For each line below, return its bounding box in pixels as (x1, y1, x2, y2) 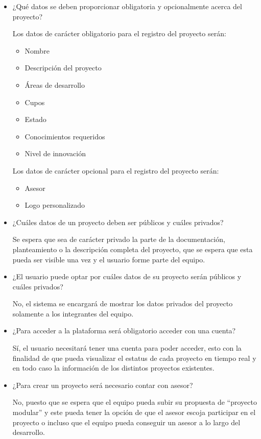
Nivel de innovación (25, 148, 86, 159)
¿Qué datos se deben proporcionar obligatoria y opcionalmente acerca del (12, 1, 242, 11)
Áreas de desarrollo (25, 79, 85, 90)
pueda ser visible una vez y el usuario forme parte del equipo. (12, 254, 205, 264)
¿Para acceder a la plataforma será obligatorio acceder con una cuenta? (12, 325, 236, 336)
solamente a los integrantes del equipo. (12, 308, 134, 319)
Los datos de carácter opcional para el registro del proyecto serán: (12, 165, 219, 176)
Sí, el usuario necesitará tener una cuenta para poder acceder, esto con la (12, 343, 242, 353)
